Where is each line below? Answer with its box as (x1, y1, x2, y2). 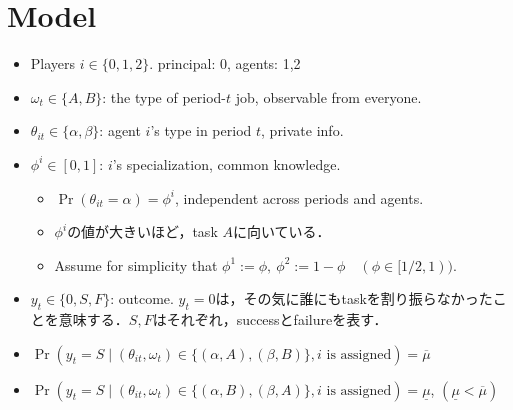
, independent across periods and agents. (174, 187, 424, 208)
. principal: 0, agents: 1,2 (149, 53, 301, 74)
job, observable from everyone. (235, 86, 422, 107)
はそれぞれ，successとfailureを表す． (152, 309, 388, 330)
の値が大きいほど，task (67, 221, 218, 242)
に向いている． (232, 221, 331, 242)
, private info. (261, 120, 344, 141)
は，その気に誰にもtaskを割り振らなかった (215, 288, 493, 309)
